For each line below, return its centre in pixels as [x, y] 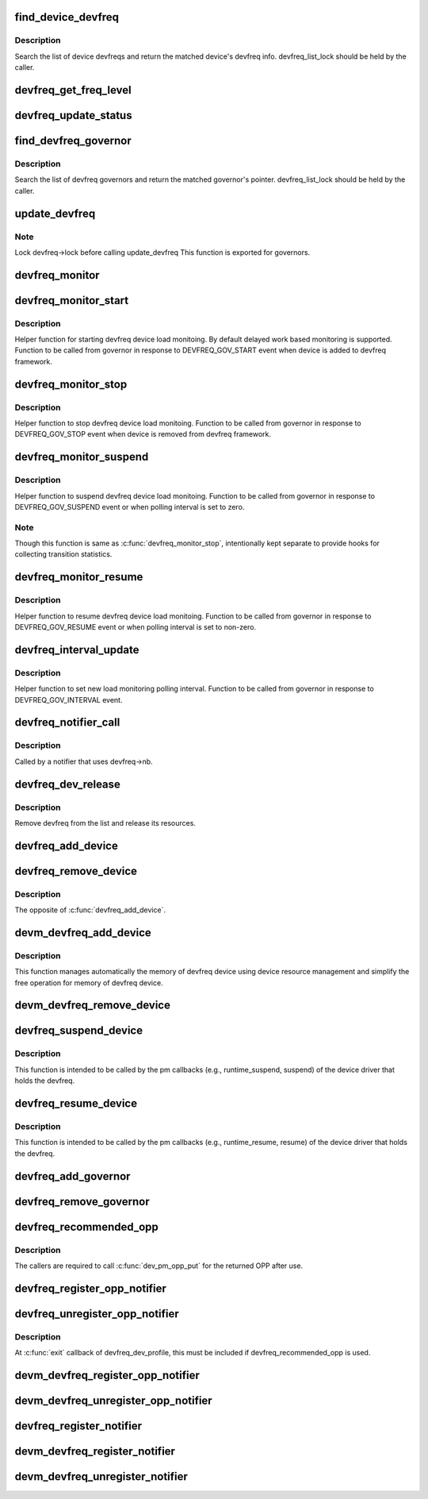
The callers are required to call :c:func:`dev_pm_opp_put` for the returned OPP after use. [159, 1266]
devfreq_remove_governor [82, 1202]
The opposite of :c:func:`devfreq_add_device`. [90, 910]
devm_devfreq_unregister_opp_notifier [114, 1400]
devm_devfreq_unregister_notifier [101, 1476]
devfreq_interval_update [77, 650]
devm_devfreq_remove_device [92, 1006]
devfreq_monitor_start [72, 301]
